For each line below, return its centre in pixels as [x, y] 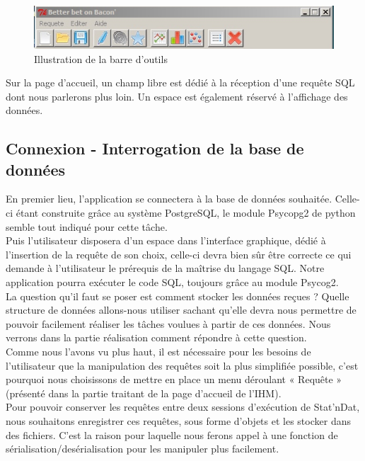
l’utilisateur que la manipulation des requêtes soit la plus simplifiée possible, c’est [182, 365]
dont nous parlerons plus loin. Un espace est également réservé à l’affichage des [177, 96]
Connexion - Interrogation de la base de [155, 148]
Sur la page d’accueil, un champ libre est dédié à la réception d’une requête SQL [180, 82]
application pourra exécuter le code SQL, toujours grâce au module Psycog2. [172, 282]
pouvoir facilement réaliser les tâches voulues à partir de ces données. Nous [168, 323]
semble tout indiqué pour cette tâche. [87, 226]
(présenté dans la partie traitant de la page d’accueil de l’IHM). [144, 393]
